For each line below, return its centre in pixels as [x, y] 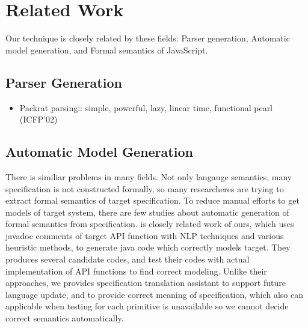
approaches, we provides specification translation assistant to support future [146, 283]
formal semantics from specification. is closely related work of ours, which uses [150, 224]
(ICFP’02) [38, 119]
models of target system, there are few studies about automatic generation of [147, 212]
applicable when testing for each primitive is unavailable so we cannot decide [147, 306]
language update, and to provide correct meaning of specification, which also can [154, 294]
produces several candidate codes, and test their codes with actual [128, 259]
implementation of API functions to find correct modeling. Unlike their [136, 271]
